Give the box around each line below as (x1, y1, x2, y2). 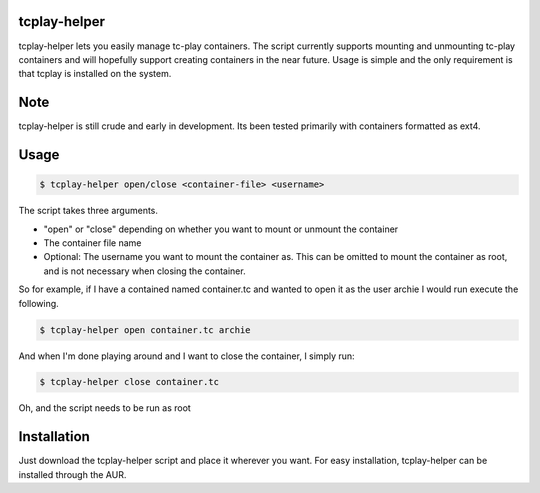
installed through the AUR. (18, 468, 127, 480)
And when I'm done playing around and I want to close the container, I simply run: (18, 350, 355, 362)
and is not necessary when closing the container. (43, 265, 246, 277)
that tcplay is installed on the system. (18, 68, 172, 80)
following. (18, 297, 59, 309)
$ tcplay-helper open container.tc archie (39, 324, 251, 335)
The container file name (43, 236, 142, 249)
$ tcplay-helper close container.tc (39, 376, 220, 388)
